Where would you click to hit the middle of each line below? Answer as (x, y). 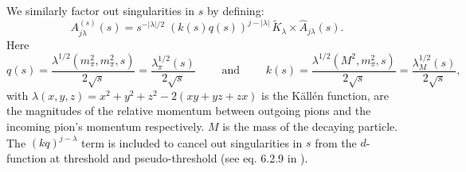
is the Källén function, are (325, 95)
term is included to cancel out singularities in (192, 142)
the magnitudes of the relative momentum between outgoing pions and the (189, 111)
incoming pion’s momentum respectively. (106, 126)
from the (336, 142)
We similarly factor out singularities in (101, 10)
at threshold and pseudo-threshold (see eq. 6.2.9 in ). (179, 157)
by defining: (235, 10)
